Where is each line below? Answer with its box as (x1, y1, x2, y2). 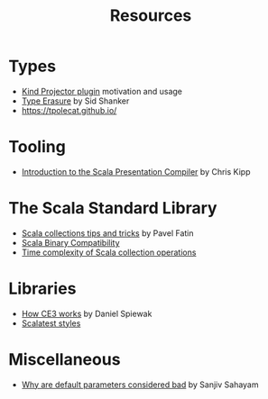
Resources (109, 5, 192, 26)
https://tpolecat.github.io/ (21, 104, 117, 115)
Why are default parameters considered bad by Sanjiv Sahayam (21, 379, 259, 390)
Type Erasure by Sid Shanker (21, 95, 130, 106)
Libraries (8, 278, 77, 298)
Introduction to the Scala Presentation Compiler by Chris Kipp (21, 166, 251, 177)
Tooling (8, 137, 67, 158)
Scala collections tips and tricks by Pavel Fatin (21, 227, 194, 239)
